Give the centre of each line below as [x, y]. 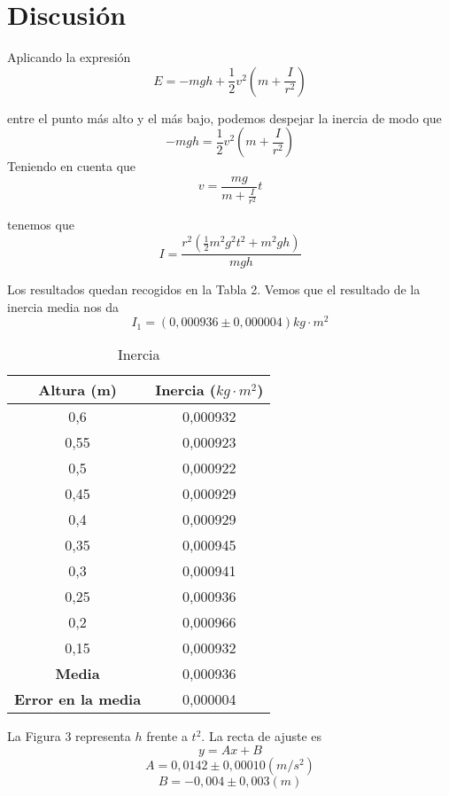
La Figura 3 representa [69, 736]
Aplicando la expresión [69, 57]
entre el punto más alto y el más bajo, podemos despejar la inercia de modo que [224, 117]
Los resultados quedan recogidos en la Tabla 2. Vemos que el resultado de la [214, 289]
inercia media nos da [63, 306]
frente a [167, 736]
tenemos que [41, 225]
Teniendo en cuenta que [72, 166]
